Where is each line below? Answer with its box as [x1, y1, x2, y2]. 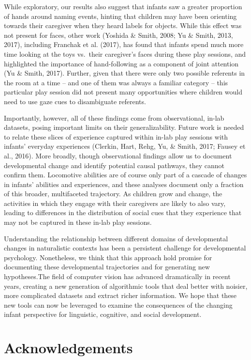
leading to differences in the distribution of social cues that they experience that [4, 207, 242, 218]
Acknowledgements [4, 338, 133, 358]
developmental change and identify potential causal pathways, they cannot [4, 160, 224, 170]
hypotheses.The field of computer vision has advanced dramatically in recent [4, 271, 231, 282]
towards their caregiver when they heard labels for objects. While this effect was [4, 20, 242, 31]
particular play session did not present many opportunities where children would [4, 87, 242, 97]
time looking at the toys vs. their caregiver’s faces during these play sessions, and [4, 48, 246, 59]
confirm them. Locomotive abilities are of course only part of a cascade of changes [4, 170, 247, 180]
